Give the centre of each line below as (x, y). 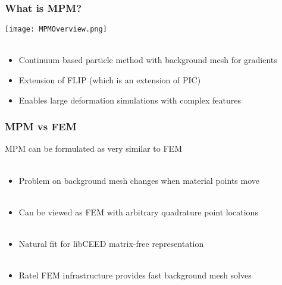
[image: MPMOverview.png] (56, 29)
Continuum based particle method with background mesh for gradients (148, 60)
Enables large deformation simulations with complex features (130, 100)
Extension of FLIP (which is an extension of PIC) (110, 80)
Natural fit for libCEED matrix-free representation (111, 244)
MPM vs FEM (41, 126)
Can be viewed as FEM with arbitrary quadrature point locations (138, 212)
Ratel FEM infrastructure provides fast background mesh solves (135, 275)
